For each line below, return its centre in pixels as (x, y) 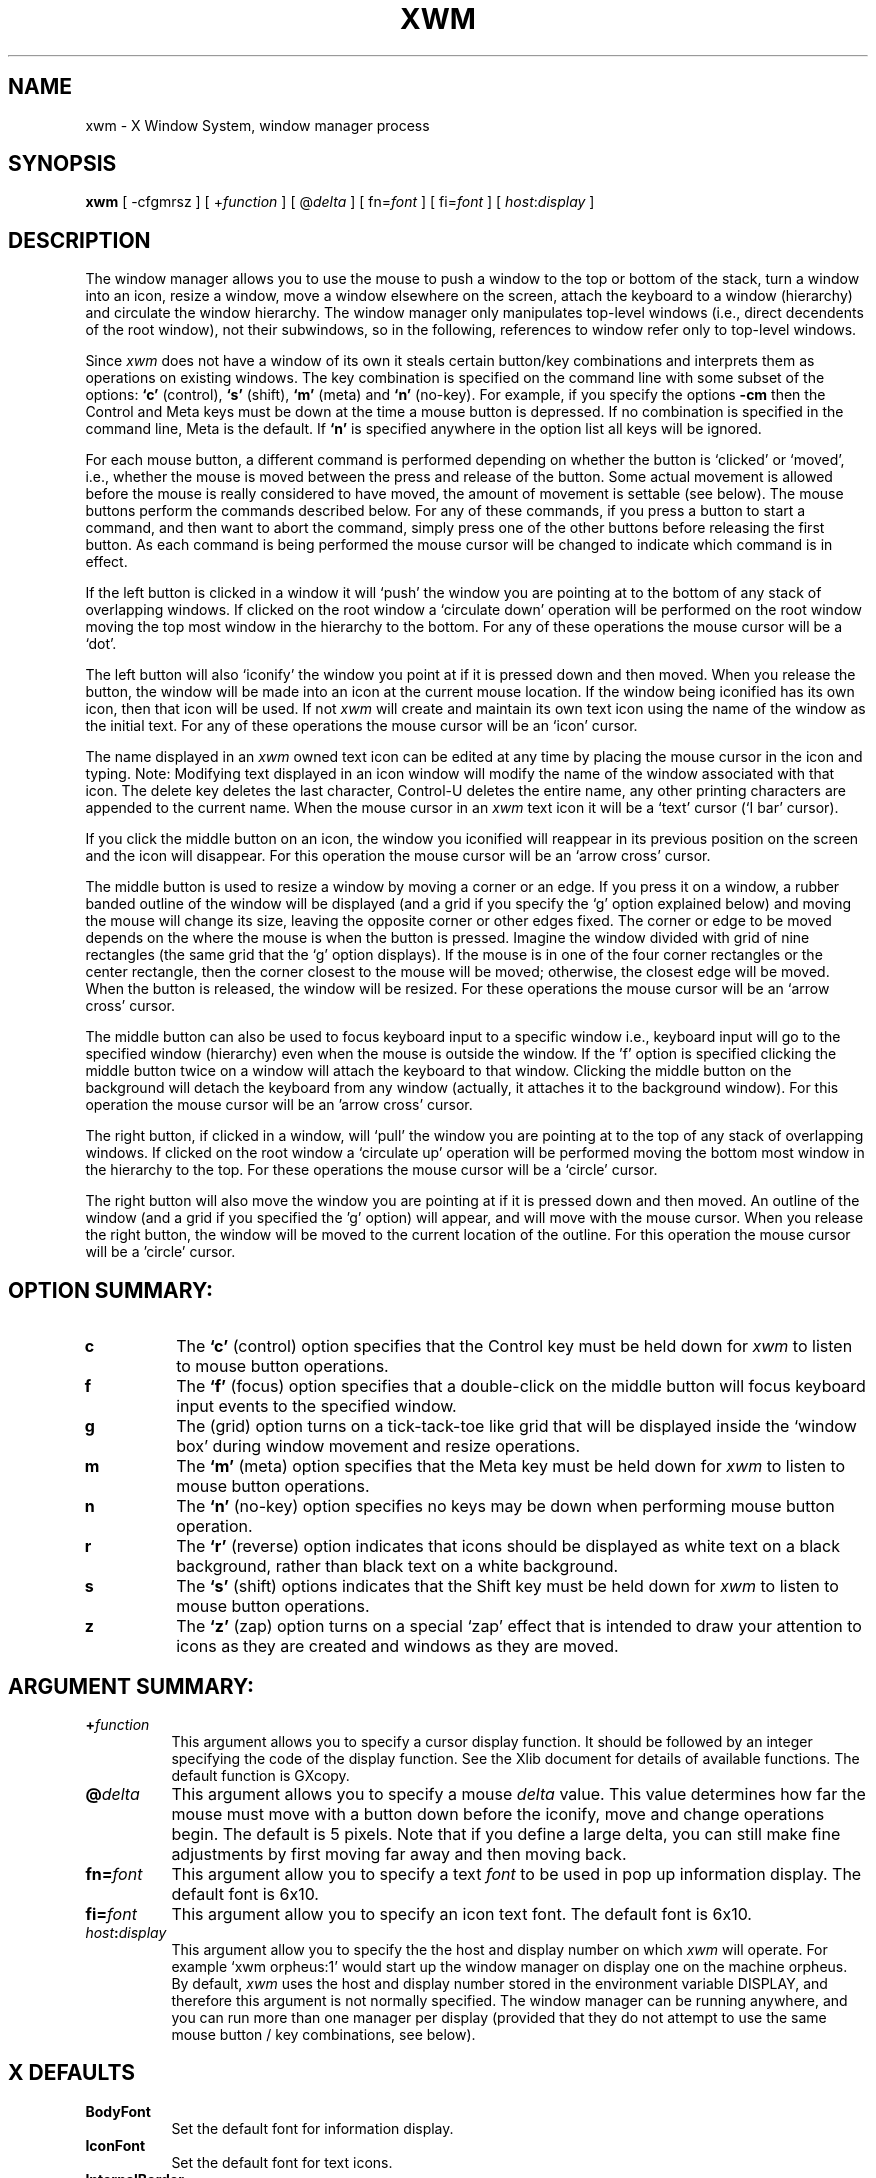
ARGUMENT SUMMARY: (131, 1686)
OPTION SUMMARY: (111, 1290)
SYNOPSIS (62, 164)
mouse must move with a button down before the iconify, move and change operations (498, 1813)
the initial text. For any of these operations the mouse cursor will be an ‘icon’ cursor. (361, 726)
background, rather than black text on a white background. (397, 1566)
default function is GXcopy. (260, 1775)
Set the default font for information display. (312, 2128)
